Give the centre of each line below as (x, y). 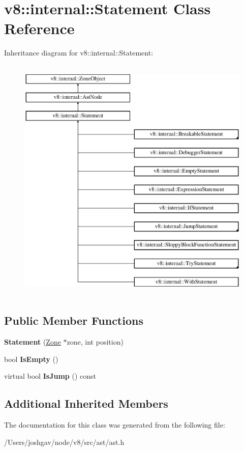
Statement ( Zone (33, 342)
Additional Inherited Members (86, 403)
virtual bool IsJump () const (50, 376)
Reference (39, 28)
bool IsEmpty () (31, 359)
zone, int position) (95, 342)
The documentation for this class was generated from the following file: (115, 425)
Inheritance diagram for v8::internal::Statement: (79, 53)
